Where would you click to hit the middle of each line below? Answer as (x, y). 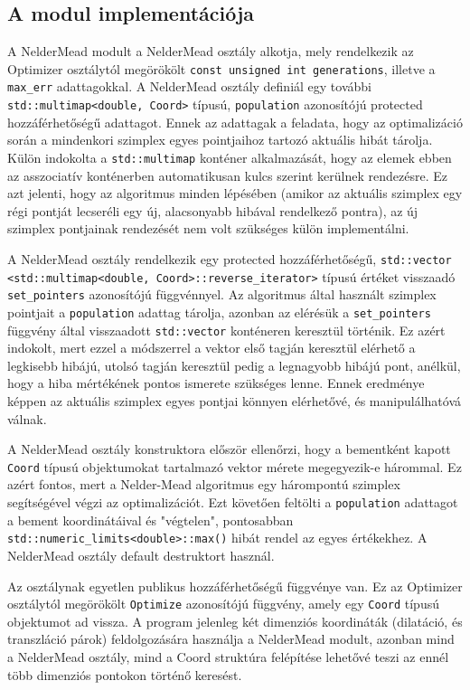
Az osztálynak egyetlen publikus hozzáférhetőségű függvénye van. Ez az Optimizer (235, 586)
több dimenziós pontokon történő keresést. (125, 674)
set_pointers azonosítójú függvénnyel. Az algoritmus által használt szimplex (222, 294)
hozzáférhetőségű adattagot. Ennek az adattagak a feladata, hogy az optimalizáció (235, 122)
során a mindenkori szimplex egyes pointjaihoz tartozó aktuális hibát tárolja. (220, 140)
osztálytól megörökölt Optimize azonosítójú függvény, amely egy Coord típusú (223, 604)
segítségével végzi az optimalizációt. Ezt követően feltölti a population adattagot (233, 502)
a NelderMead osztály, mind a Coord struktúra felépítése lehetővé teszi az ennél (228, 657)
